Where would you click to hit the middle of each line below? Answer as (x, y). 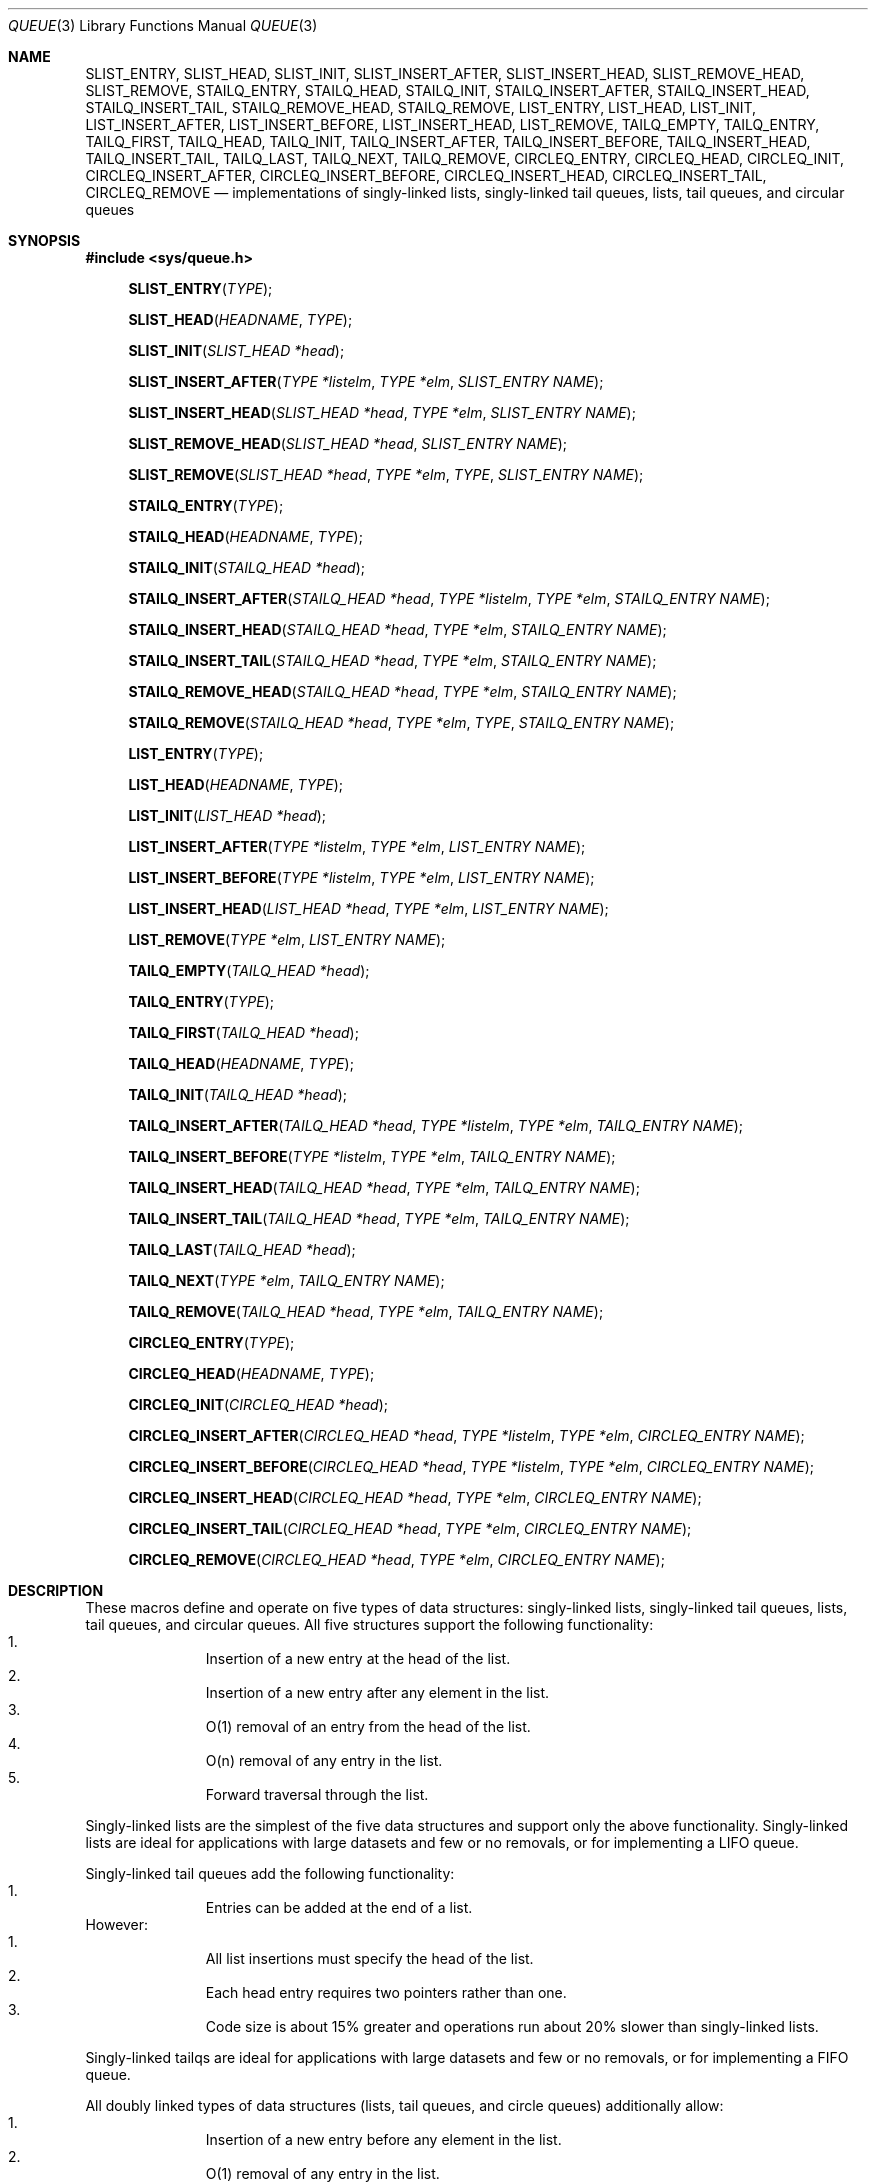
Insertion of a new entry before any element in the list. (383, 2139)
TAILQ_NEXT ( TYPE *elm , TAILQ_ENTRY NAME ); (286, 1280)
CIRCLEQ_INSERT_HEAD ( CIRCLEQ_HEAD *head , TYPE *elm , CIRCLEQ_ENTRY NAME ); (415, 1497)
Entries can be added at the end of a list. (339, 1907)
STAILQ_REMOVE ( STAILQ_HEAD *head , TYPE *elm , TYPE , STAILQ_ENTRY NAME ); (401, 722)
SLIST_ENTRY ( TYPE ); (200, 288)
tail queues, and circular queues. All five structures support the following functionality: (369, 1624)
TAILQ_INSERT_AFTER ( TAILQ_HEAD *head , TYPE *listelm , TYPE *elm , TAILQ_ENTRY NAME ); (436, 1125)
